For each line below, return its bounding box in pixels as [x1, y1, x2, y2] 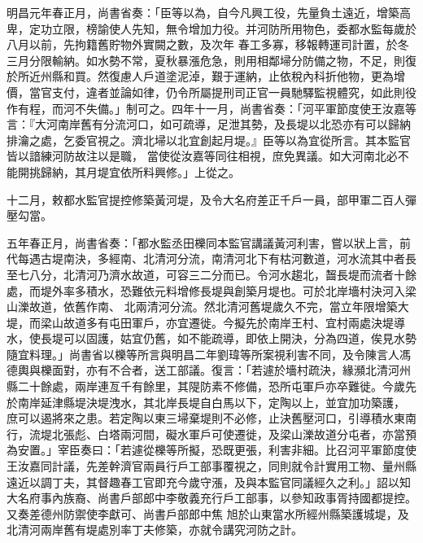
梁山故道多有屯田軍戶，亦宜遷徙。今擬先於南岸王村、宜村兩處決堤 [40, 313, 394, 331]
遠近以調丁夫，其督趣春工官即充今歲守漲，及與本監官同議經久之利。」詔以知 [7, 473, 411, 490]
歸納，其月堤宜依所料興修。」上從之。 [40, 163, 240, 180]
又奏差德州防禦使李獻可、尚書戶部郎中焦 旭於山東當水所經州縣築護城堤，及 [7, 505, 409, 522]
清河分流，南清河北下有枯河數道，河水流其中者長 [154, 250, 416, 267]
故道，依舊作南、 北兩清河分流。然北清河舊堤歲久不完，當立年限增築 [28, 298, 398, 315]
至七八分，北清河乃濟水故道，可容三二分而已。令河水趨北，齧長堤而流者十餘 [7, 265, 416, 282]
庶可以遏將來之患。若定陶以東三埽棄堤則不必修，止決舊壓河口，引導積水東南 [7, 409, 416, 427]
